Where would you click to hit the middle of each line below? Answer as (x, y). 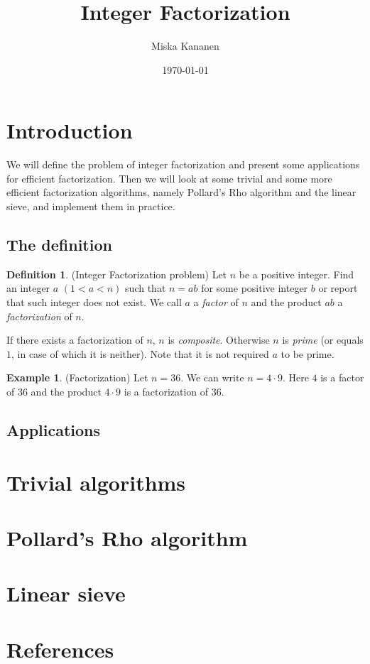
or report (338, 288)
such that (146, 288)
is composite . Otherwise (219, 340)
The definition (59, 245)
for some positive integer (255, 288)
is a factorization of (166, 391)
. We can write (212, 377)
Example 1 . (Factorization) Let (77, 377)
